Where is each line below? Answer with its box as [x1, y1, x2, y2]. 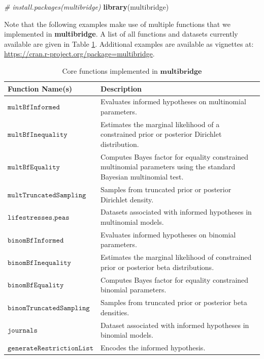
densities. [101, 307, 129, 317]
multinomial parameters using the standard [101, 161, 236, 172]
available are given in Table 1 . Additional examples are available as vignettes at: [4, 38, 254, 49]
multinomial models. [101, 216, 164, 227]
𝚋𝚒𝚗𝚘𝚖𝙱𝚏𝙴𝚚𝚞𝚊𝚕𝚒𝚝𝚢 [8, 282, 64, 289]
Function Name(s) [8, 83, 73, 94]
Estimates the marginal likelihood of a [101, 118, 220, 129]
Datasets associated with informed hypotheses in [101, 206, 252, 217]
